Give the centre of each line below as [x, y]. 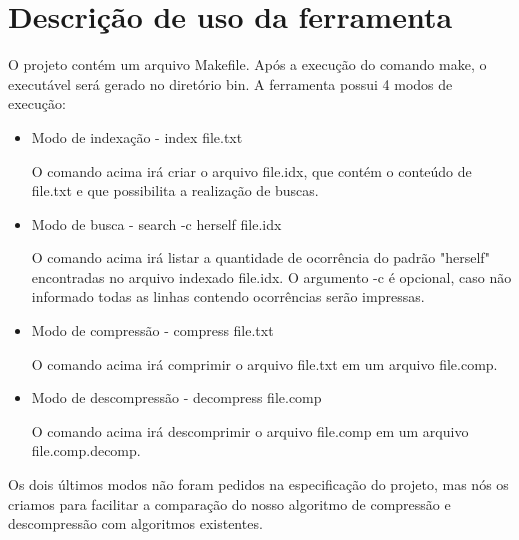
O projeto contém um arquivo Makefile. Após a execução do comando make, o [247, 64]
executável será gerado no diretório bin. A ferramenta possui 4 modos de [230, 83]
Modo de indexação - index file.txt [137, 136]
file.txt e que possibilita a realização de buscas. [175, 190]
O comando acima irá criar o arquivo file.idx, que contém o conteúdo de [251, 170]
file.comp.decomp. [86, 450]
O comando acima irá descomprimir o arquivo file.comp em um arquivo [250, 430]
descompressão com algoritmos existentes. [135, 523]
